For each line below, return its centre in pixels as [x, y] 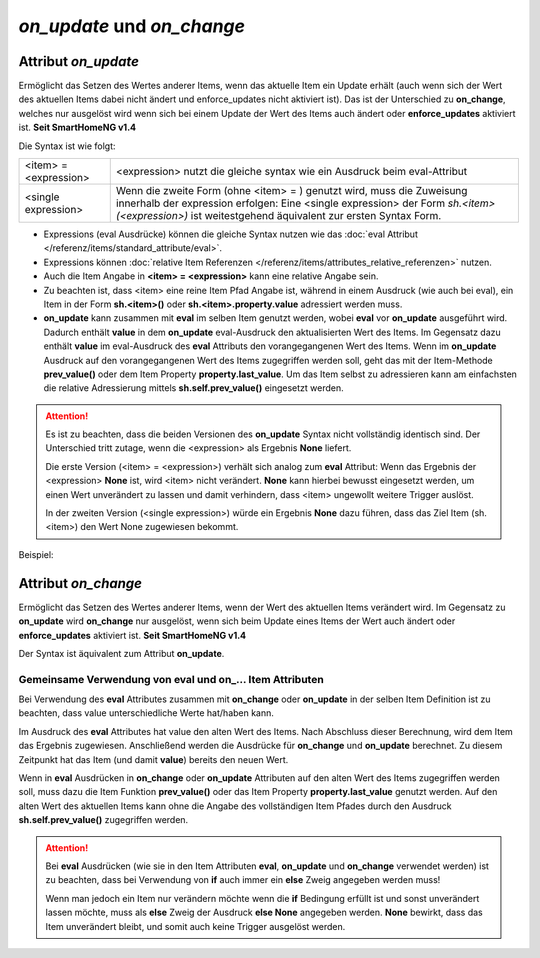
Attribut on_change [80, 583]
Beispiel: [36, 554]
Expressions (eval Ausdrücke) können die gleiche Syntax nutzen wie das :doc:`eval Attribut [231, 234]
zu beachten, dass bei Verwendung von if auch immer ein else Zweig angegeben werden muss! [243, 880]
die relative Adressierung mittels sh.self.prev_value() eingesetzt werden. [193, 388]
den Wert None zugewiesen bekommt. [159, 527]
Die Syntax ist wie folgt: [67, 146]
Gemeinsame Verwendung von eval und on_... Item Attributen [171, 679]
